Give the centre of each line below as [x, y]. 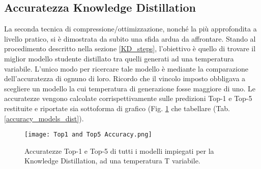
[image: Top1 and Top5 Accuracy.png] [88, 135]
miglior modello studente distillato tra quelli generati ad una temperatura [119, 58]
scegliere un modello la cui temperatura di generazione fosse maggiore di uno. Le [130, 88]
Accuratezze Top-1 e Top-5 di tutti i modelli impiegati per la [119, 150]
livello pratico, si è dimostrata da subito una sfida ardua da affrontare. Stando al [130, 38]
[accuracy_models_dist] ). [44, 118]
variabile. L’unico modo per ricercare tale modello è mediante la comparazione [126, 68]
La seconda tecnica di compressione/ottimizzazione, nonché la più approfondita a [130, 29]
